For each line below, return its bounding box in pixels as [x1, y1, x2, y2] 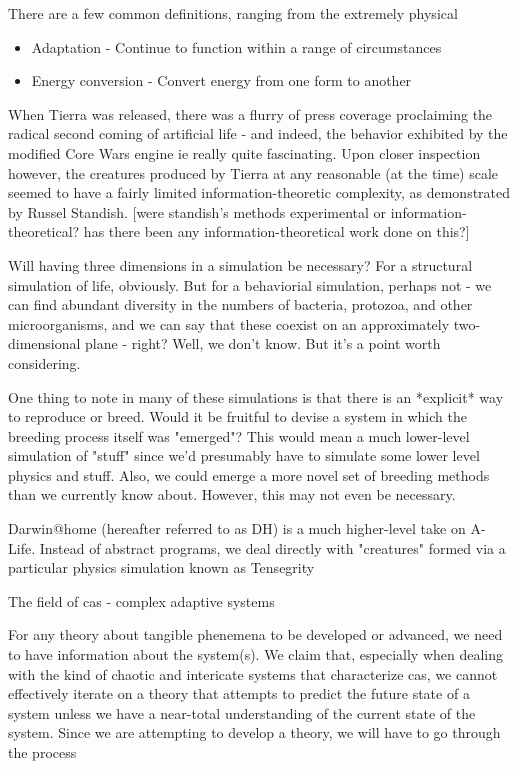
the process [8, 742, 77, 762]
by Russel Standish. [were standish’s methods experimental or [8, 201, 387, 222]
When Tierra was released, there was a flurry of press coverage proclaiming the [8, 103, 493, 124]
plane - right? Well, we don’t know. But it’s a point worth [85, 333, 441, 354]
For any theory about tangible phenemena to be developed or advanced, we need [8, 624, 503, 645]
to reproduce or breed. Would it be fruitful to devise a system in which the [8, 406, 467, 427]
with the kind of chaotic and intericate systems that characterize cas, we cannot [8, 663, 498, 684]
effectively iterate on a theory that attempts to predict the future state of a [8, 683, 470, 704]
